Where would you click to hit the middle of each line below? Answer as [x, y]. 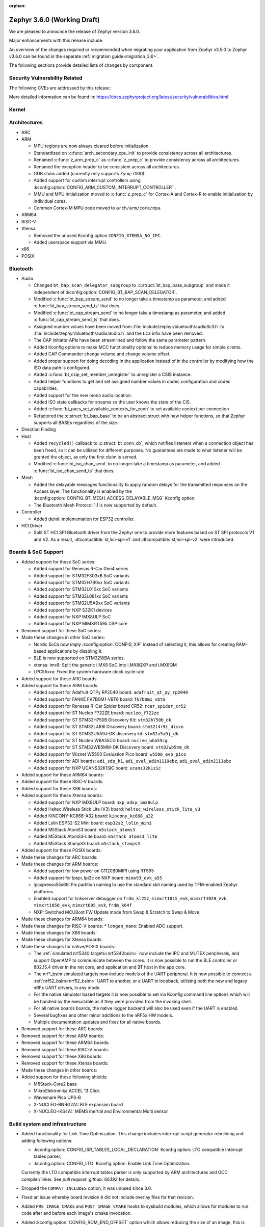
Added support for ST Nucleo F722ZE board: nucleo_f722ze [96, 713]
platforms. [44, 891]
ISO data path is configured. [62, 368]
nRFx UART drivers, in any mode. [67, 988]
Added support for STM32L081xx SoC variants [81, 596]
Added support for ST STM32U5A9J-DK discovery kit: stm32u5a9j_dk [106, 733]
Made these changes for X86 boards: [59, 933]
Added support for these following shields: [64, 1077]
